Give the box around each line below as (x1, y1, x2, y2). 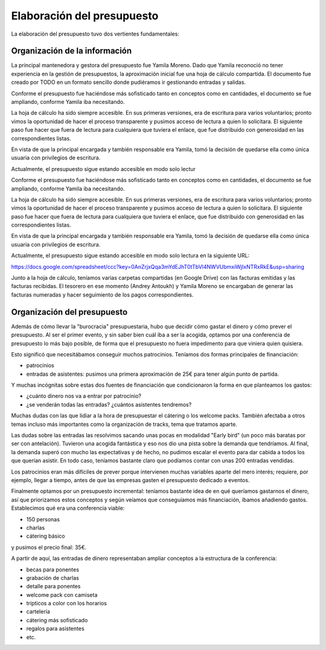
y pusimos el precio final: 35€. (11, 544, 87, 551)
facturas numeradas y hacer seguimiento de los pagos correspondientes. (11, 291, 194, 298)
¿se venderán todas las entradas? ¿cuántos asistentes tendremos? (26, 401, 192, 408)
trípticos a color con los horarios (26, 600, 107, 607)
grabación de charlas (26, 574, 80, 581)
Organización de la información (11, 46, 132, 56)
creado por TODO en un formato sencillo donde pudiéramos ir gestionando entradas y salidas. (11, 79, 246, 86)
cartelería (26, 608, 51, 616)
